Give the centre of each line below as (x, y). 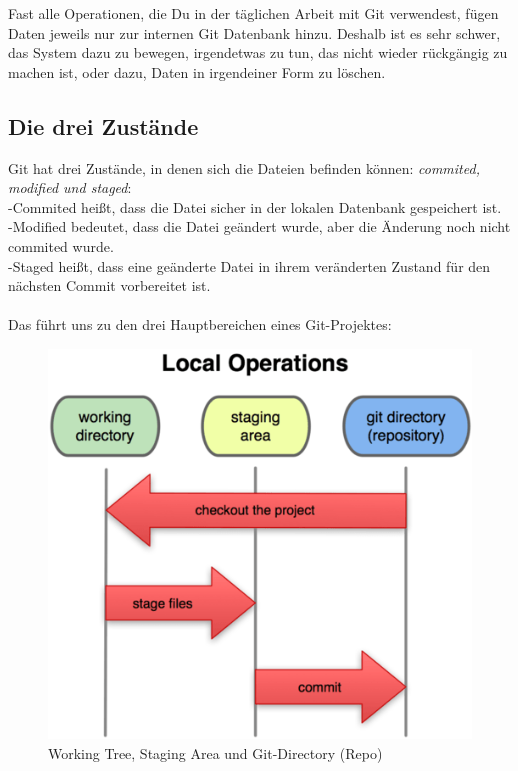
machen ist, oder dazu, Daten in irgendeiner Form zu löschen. (197, 71)
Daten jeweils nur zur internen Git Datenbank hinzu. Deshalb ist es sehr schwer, (254, 32)
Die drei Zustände (103, 125)
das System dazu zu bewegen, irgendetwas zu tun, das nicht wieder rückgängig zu (258, 52)
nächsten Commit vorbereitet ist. (109, 285)
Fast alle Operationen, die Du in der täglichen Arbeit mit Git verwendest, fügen (253, 13)
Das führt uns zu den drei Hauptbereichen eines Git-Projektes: (200, 324)
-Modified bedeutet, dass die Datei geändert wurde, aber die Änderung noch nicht (259, 226)
